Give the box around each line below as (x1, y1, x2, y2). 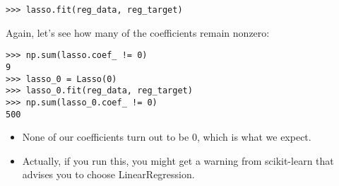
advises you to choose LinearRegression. (22, 167, 195, 182)
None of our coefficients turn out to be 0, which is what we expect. (22, 129, 311, 144)
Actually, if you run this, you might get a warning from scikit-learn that (22, 153, 334, 168)
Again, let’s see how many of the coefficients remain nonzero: (6, 25, 270, 40)
